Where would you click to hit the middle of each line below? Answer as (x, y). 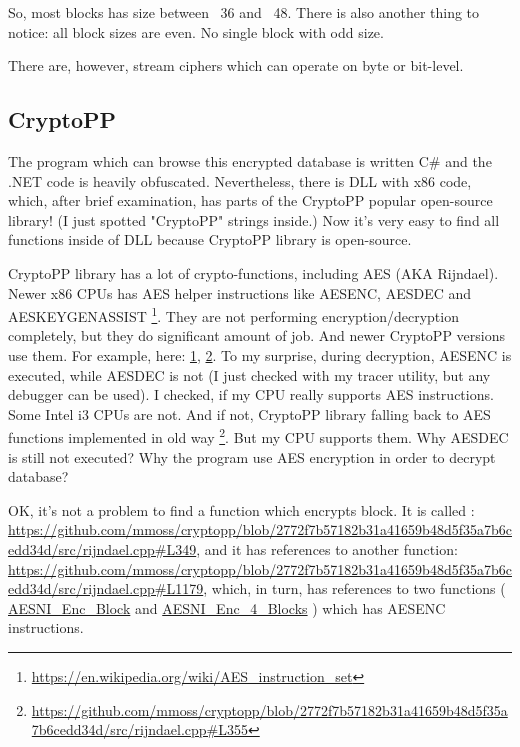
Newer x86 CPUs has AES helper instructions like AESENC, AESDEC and (240, 292)
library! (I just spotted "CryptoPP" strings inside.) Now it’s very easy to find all (254, 219)
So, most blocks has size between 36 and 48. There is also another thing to (244, 12)
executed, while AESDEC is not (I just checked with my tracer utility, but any (249, 374)
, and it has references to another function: (327, 548)
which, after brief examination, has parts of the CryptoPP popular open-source (250, 200)
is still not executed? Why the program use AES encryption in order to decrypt (252, 456)
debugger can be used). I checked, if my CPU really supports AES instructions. (251, 394)
